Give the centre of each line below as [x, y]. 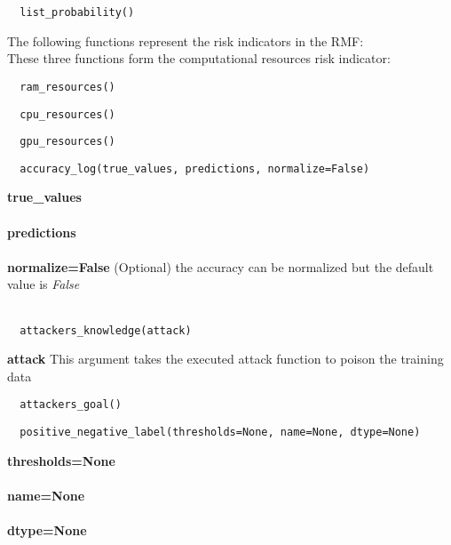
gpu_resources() [67, 142]
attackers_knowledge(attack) [106, 330]
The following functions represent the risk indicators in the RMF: [186, 40]
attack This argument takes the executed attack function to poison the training [225, 359]
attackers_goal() [71, 405]
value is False [44, 284]
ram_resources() [67, 87]
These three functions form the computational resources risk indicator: [199, 58]
